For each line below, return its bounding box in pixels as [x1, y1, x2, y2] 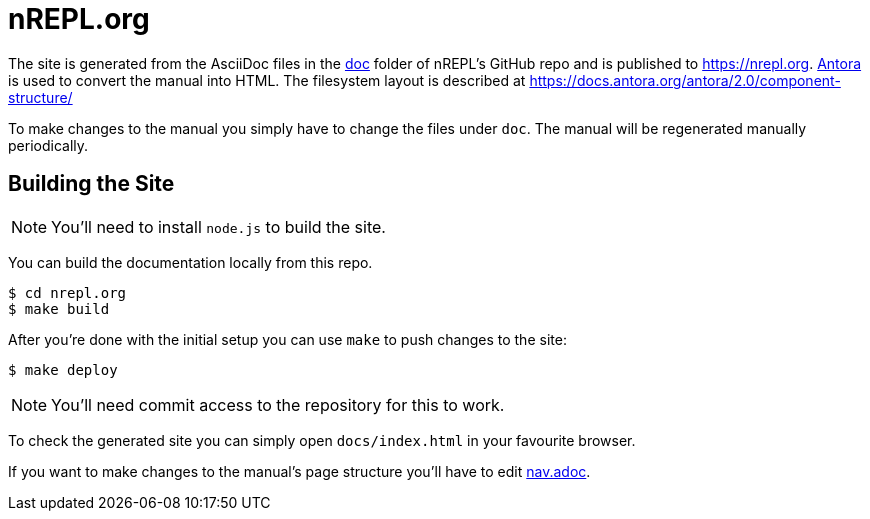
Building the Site [8, 171, 175, 197]
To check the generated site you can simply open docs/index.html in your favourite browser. [8, 431, 636, 449]
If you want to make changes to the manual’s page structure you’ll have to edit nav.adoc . [8, 462, 591, 480]
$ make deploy [8, 361, 118, 378]
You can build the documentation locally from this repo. [8, 253, 373, 271]
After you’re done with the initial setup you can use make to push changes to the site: [8, 330, 567, 348]
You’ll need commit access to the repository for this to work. [51, 394, 505, 415]
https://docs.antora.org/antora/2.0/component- [529, 71, 841, 89]
